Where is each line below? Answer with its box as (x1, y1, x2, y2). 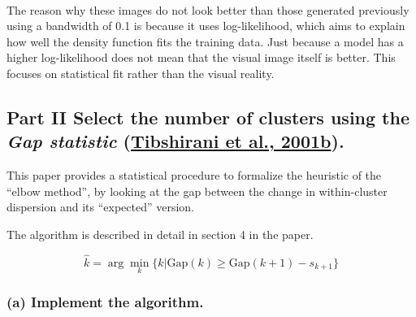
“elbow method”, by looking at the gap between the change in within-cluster (6, 182, 388, 199)
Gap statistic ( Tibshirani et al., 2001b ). (6, 128, 344, 154)
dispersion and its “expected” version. (6, 198, 194, 215)
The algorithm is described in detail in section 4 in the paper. (6, 225, 314, 242)
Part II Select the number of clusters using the (6, 104, 409, 129)
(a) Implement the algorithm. (6, 291, 204, 311)
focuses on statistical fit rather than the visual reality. (6, 64, 275, 81)
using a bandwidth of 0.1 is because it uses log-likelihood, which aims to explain (6, 17, 405, 34)
